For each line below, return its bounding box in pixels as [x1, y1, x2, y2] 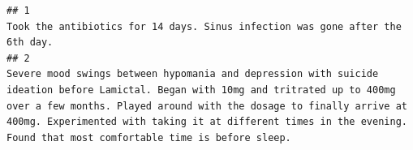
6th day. [6, 36, 54, 49]
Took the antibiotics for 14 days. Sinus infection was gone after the [6, 20, 402, 32]
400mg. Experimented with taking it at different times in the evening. [6, 116, 407, 128]
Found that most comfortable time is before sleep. [6, 131, 291, 144]
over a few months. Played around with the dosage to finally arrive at [6, 100, 407, 112]
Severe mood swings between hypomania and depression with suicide [6, 68, 379, 80]
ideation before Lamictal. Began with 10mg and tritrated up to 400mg [6, 84, 396, 96]
